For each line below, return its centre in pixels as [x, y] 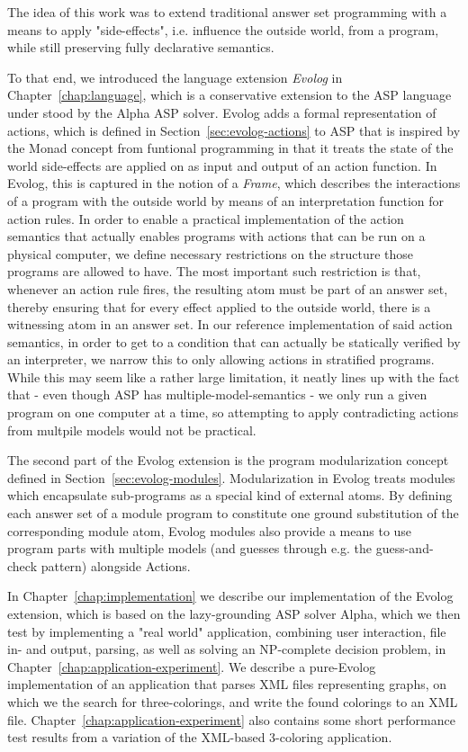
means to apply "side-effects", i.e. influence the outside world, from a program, [223, 29]
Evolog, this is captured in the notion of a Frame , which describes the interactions [234, 183]
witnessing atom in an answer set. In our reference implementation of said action [230, 324]
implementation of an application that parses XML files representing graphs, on [227, 684]
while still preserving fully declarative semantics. [141, 47]
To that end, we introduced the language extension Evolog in [175, 77]
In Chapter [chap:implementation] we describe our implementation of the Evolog [230, 596]
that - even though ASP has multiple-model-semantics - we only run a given [217, 394]
